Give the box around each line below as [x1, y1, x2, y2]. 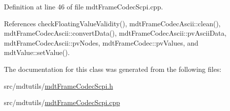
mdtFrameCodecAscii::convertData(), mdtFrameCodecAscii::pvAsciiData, [4, 28, 227, 38]
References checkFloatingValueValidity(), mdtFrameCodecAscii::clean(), [4, 18, 221, 28]
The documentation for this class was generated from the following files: [4, 63, 222, 74]
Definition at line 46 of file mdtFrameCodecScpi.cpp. [4, 1, 163, 11]
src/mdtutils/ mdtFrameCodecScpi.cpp [4, 97, 120, 108]
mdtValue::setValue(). [4, 47, 70, 57]
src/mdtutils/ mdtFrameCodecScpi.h [4, 80, 113, 91]
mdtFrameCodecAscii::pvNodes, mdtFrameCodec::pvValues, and [4, 37, 198, 48]
